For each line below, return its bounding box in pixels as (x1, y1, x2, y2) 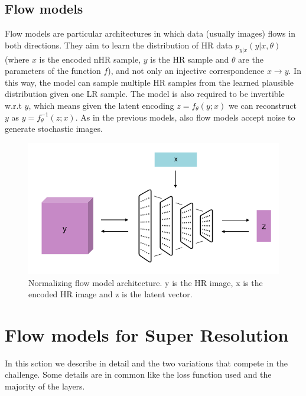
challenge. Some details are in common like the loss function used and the (5, 368, 272, 381)
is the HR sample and (150, 53, 229, 65)
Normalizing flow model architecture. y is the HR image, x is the (28, 276, 263, 288)
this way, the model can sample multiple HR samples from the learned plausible (5, 76, 294, 88)
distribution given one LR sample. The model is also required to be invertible (5, 87, 285, 100)
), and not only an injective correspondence (108, 64, 265, 77)
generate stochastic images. (5, 122, 103, 135)
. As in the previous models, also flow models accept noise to (75, 111, 295, 123)
